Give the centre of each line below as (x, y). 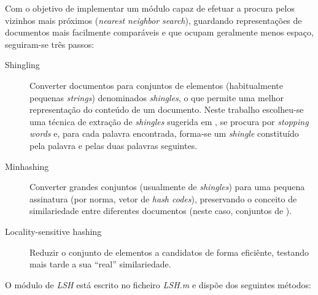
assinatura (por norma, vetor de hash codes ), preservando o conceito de (163, 198)
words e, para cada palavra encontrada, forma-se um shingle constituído (164, 133)
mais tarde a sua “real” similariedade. (100, 264)
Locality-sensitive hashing (53, 231)
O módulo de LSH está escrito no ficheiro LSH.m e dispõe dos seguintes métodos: (158, 284)
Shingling (22, 65)
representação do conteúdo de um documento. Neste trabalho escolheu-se (167, 109)
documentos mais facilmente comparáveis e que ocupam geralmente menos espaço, (159, 32)
